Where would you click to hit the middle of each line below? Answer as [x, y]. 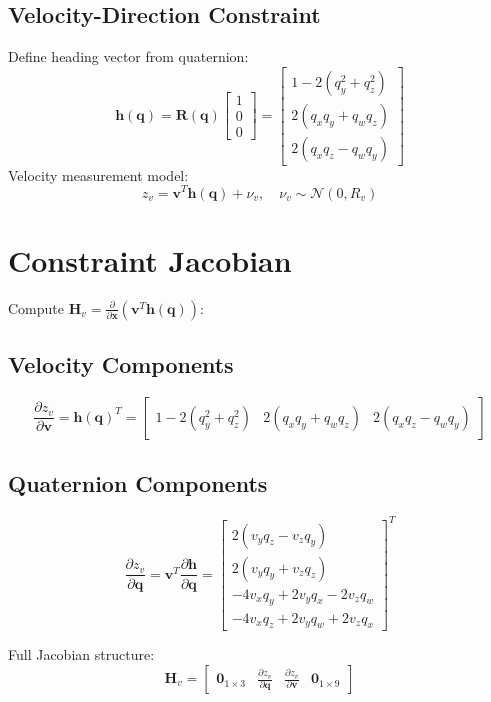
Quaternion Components [138, 483]
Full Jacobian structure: [81, 654]
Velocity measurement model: [98, 174]
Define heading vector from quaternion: [128, 56]
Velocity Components [121, 364]
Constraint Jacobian [150, 259]
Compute [36, 307]
